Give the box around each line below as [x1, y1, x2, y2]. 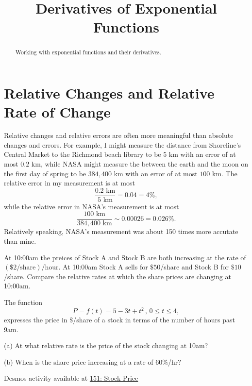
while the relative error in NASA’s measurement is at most [4, 201, 179, 211]
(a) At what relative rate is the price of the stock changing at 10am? [4, 340, 208, 351]
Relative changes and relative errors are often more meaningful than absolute [4, 130, 234, 140]
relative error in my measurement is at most [4, 178, 135, 188]
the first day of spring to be [4, 168, 86, 178]
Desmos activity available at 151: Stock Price [4, 373, 138, 383]
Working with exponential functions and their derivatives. [15, 48, 161, 56]
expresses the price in [4, 315, 67, 325]
